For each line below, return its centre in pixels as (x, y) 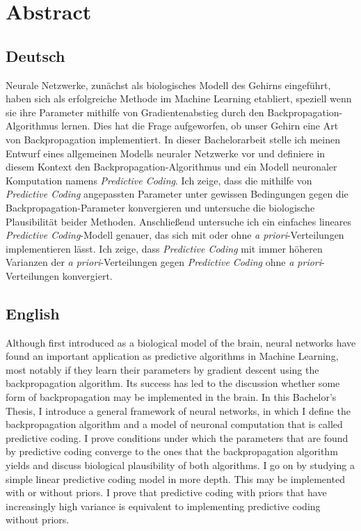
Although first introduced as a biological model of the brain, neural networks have (181, 342)
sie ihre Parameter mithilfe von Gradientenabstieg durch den (135, 112)
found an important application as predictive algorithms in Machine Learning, (172, 356)
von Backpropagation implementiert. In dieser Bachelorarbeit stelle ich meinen (173, 139)
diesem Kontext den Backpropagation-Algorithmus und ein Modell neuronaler (171, 167)
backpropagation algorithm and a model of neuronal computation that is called (174, 424)
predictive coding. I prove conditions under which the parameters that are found (177, 437)
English (33, 313)
